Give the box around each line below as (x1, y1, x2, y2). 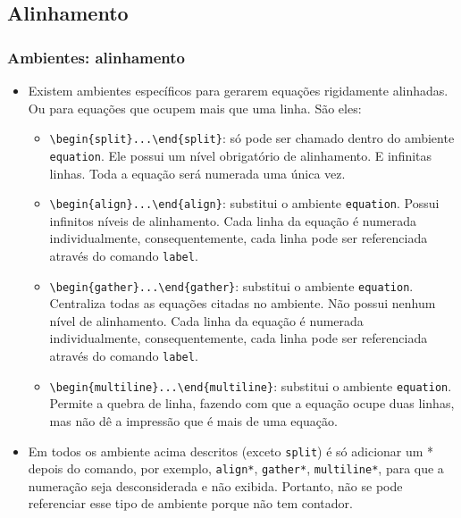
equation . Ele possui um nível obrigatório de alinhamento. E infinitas (49, 146, 432, 164)
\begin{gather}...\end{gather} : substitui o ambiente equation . (49, 276, 414, 295)
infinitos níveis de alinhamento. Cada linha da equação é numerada (49, 211, 417, 230)
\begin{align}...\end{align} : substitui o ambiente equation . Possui (49, 194, 440, 213)
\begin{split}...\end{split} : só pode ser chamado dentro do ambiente (49, 129, 455, 147)
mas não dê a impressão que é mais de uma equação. (49, 411, 338, 430)
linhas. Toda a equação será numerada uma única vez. (49, 163, 346, 182)
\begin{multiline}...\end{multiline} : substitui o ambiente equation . (49, 376, 452, 395)
